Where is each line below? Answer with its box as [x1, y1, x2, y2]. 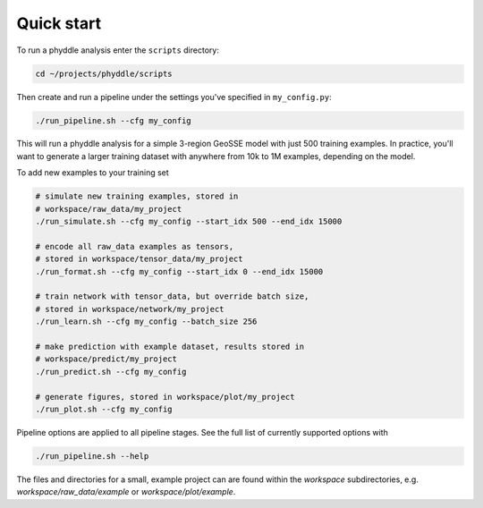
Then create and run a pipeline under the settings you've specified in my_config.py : [16, 91, 332, 102]
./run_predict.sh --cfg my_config [35, 367, 187, 377]
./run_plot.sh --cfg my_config [35, 403, 174, 414]
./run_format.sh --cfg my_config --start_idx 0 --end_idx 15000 [35, 267, 324, 276]
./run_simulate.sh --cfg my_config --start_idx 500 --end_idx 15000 [35, 216, 343, 227]
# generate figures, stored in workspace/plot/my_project [35, 392, 295, 402]
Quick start [16, 13, 102, 33]
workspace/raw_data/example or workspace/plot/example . [16, 487, 236, 497]
